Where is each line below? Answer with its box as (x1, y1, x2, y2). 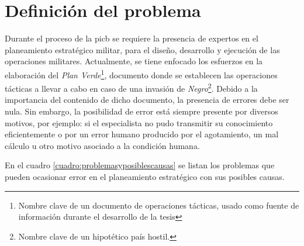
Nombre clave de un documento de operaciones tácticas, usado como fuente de (18, 199, 299, 211)
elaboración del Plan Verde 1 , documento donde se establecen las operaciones (5, 67, 278, 81)
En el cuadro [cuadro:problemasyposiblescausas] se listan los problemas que (5, 159, 275, 171)
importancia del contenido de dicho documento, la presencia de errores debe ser (5, 93, 289, 106)
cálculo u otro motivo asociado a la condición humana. (5, 139, 200, 151)
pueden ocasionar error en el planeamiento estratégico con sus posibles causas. (5, 170, 285, 182)
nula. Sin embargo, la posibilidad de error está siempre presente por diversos (5, 105, 278, 117)
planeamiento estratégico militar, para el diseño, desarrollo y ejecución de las (5, 43, 280, 56)
